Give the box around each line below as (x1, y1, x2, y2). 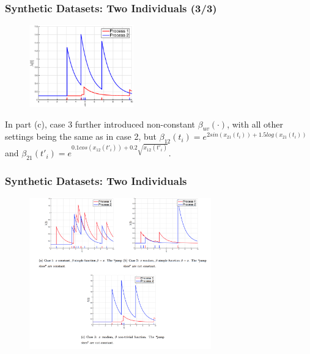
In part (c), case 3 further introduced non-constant (5, 117, 196, 130)
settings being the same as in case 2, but (5, 130, 157, 143)
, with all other (227, 117, 284, 130)
